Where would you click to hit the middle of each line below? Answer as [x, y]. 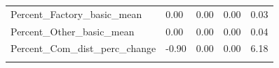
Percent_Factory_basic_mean [76, 14]
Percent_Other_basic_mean [73, 31]
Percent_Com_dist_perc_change [83, 48]
